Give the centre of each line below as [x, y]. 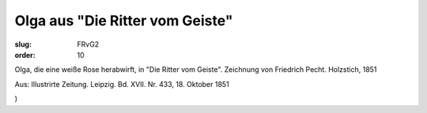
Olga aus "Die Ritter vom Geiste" [124, 21]
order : [25, 55]
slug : [23, 44]
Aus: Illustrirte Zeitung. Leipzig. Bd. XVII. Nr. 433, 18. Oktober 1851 [122, 84]
